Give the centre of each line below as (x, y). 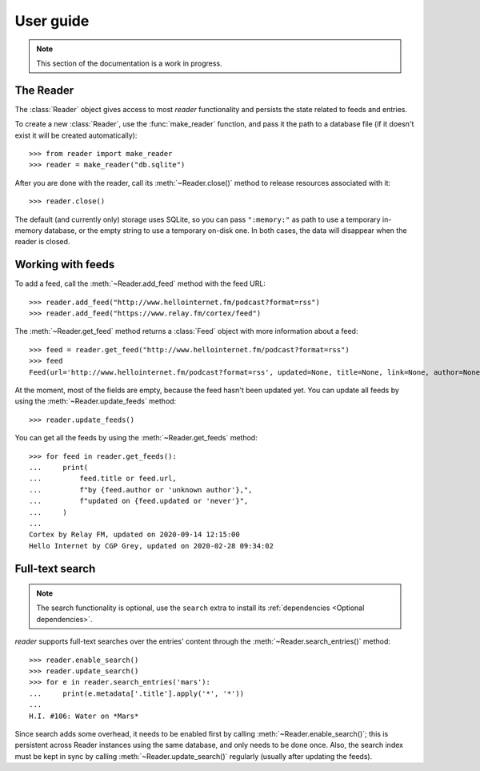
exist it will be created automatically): (76, 135)
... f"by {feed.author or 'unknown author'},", (141, 490)
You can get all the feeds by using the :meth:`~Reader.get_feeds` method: (136, 438)
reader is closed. (42, 242)
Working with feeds (65, 265)
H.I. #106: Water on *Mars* (84, 716)
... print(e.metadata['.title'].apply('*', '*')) (136, 693)
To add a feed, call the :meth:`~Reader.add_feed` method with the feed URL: (140, 283)
